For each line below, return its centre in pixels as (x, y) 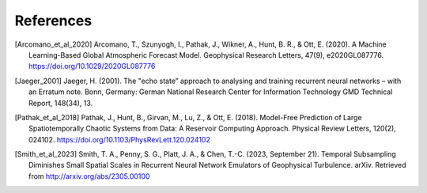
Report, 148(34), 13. (61, 103)
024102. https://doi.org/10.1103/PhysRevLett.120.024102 (120, 139)
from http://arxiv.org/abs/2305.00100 (89, 176)
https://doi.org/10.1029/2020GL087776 (92, 66)
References (53, 21)
